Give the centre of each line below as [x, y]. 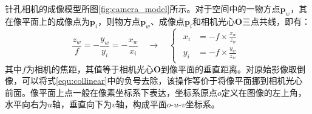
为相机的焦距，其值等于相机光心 [90, 68]
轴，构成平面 [141, 104]
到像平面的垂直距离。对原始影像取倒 [233, 68]
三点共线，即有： [276, 21]
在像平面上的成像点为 [47, 21]
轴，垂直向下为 [82, 104]
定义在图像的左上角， [264, 92]
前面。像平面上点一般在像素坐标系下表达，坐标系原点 [111, 92]
